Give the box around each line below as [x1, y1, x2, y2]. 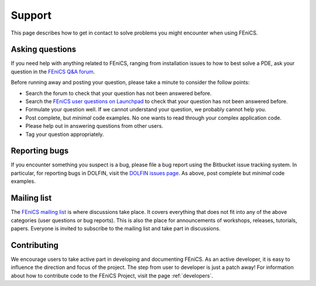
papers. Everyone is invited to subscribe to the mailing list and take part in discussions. [11, 224, 221, 231]
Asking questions [11, 45, 77, 55]
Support [11, 9, 52, 22]
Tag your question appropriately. [25, 131, 104, 138]
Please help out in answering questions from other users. [25, 122, 163, 130]
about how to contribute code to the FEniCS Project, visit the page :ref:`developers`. [11, 272, 214, 279]
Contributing [11, 240, 59, 250]
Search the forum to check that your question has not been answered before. [25, 90, 212, 97]
